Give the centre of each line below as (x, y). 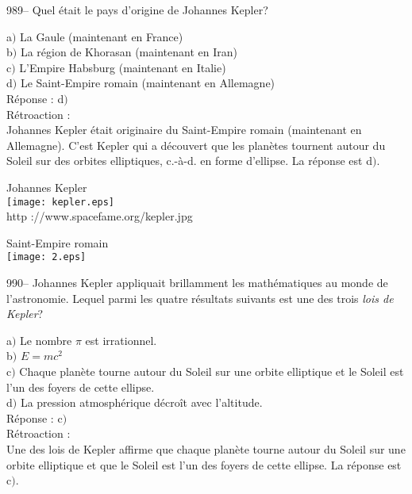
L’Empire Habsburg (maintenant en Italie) (123, 67)
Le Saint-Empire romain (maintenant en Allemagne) (148, 83)
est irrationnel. (121, 340)
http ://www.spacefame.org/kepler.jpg (100, 216)
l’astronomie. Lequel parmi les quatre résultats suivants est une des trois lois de (200, 298)
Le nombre (46, 340)
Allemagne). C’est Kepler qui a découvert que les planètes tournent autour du (196, 145)
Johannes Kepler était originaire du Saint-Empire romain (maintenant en (184, 130)
